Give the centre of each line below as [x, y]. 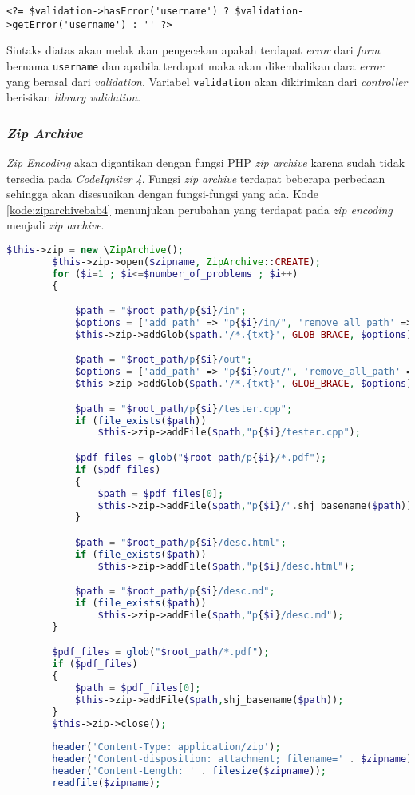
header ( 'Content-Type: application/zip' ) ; [166, 747]
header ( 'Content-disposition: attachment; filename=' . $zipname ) [232, 759]
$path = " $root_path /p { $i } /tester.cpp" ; [184, 409]
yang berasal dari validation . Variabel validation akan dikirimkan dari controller [207, 81]
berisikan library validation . [74, 97]
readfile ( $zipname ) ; [107, 783]
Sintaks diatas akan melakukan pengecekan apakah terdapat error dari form [194, 50]
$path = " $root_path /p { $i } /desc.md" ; [175, 592]
